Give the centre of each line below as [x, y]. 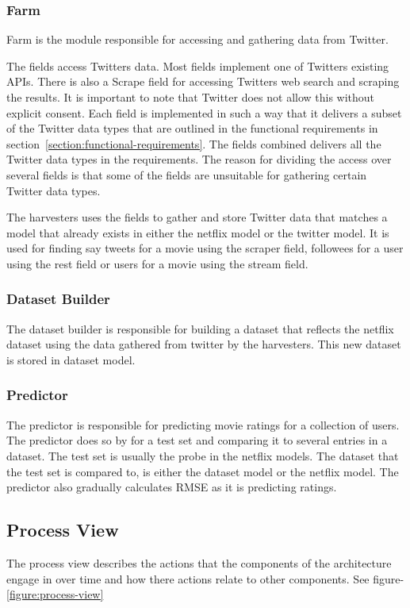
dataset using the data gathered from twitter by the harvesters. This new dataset [204, 344]
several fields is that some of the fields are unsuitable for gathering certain [187, 174]
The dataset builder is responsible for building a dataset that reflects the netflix [200, 328]
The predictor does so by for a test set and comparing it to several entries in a [197, 440]
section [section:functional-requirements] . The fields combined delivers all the [194, 143]
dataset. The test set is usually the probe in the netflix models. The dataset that [203, 455]
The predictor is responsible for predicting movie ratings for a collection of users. [203, 424]
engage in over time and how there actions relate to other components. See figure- [205, 578]
